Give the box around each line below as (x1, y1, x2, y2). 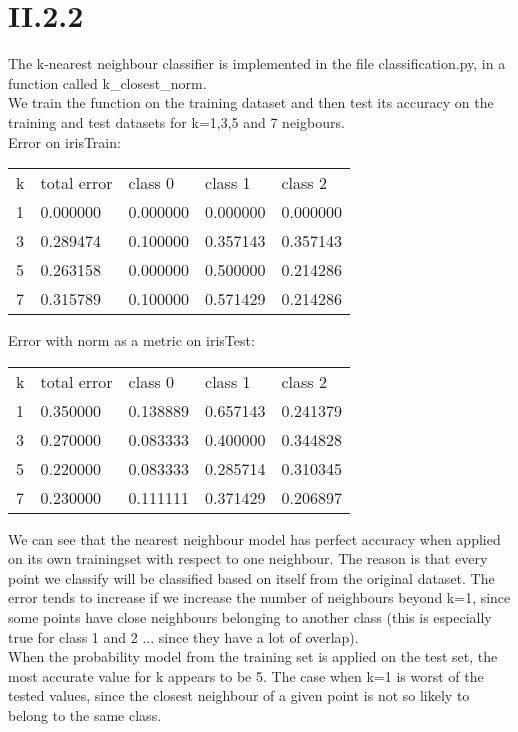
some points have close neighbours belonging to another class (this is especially (8, 607, 492, 628)
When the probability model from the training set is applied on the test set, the (8, 646, 498, 667)
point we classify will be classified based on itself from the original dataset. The (8, 567, 495, 588)
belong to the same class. (8, 705, 162, 726)
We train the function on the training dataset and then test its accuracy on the (8, 92, 494, 113)
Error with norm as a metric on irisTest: (8, 330, 255, 351)
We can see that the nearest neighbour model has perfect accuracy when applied (8, 528, 501, 549)
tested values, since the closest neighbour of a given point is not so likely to (8, 685, 470, 706)
